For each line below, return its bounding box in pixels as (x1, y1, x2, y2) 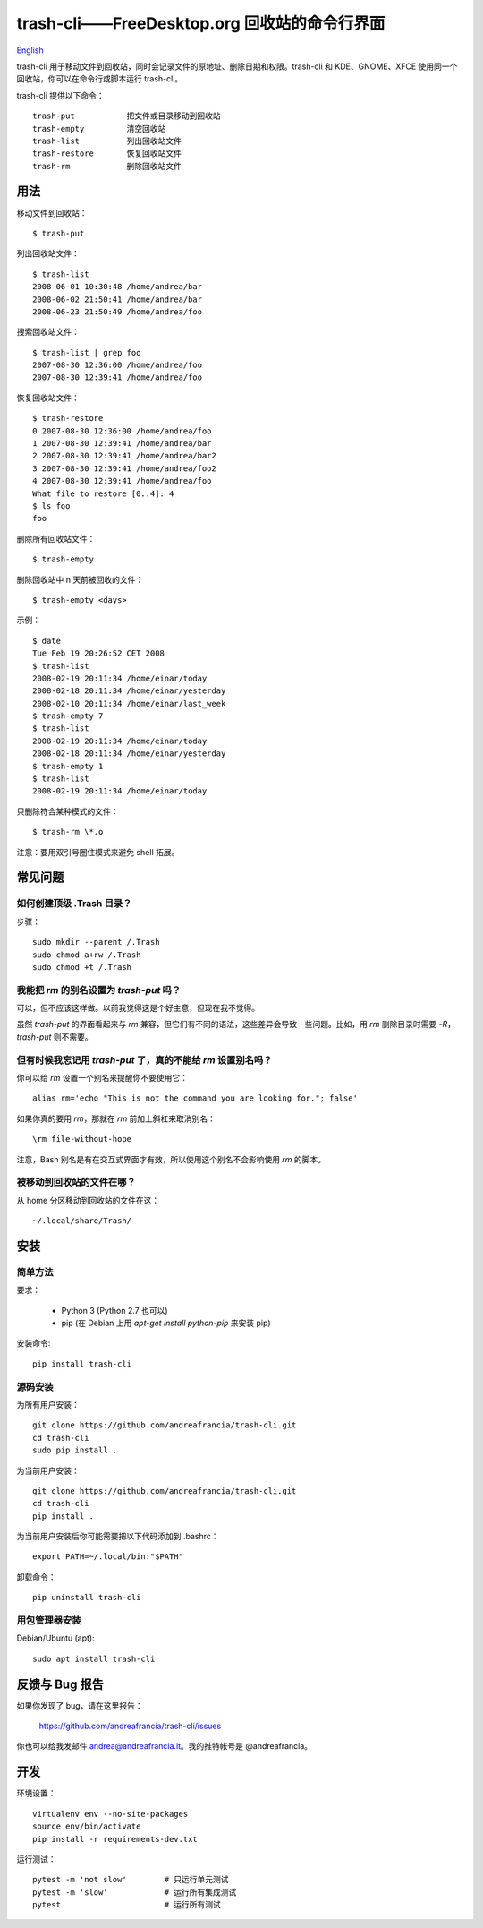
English (16, 45, 44, 56)
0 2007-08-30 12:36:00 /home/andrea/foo (32, 425, 212, 436)
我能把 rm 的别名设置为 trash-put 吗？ (16, 983, 182, 996)
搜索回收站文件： (16, 327, 80, 338)
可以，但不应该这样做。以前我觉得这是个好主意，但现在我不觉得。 (16, 1003, 259, 1014)
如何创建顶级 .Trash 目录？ (16, 897, 132, 910)
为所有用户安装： (16, 1399, 80, 1410)
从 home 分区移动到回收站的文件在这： (16, 1195, 160, 1205)
